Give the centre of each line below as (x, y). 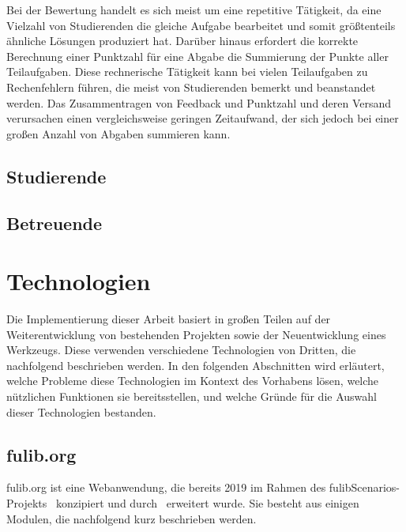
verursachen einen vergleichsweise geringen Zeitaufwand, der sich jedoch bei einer (203, 118)
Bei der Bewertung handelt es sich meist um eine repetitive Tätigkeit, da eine (194, 9)
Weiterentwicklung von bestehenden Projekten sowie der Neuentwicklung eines (196, 334)
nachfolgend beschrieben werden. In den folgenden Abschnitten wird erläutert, (195, 365)
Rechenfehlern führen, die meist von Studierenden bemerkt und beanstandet (191, 87)
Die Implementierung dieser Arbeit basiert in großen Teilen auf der (169, 319)
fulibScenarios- (365, 487)
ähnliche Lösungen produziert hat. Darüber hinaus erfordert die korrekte (182, 41)
